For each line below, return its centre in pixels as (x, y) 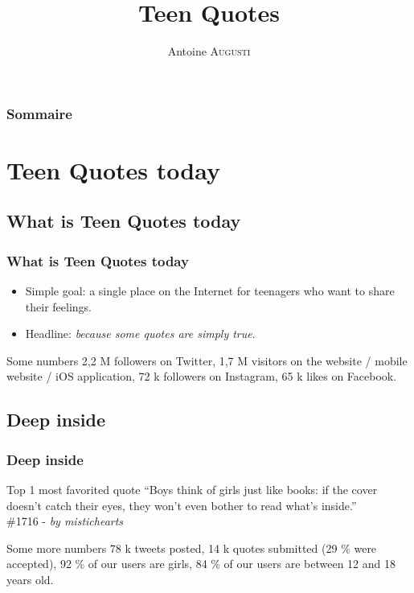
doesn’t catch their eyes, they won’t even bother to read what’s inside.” (182, 505)
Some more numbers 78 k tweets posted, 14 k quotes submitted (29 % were (192, 548)
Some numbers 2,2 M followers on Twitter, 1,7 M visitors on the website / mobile (207, 360)
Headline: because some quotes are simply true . (140, 334)
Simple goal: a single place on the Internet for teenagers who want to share (210, 291)
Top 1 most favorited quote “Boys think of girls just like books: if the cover (192, 489)
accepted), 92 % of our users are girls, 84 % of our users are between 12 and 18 (201, 564)
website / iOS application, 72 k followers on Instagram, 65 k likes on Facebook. (202, 376)
